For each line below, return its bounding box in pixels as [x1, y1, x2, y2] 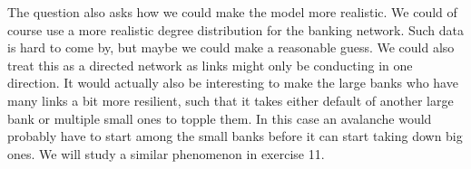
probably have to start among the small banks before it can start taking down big [7, 127, 463, 146]
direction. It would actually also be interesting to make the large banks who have [7, 73, 458, 92]
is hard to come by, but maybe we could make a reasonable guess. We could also [7, 38, 455, 57]
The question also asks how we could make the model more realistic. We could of [7, 3, 457, 21]
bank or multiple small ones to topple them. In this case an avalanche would [7, 108, 432, 127]
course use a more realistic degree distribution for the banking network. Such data [7, 20, 465, 39]
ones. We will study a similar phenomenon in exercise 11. [7, 144, 325, 163]
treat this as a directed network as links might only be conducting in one [7, 55, 413, 74]
